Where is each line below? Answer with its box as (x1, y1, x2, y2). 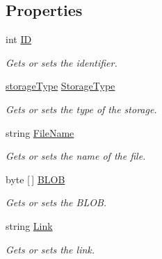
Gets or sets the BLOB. (6, 195, 107, 210)
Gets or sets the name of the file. (6, 149, 146, 163)
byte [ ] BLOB (6, 172, 65, 186)
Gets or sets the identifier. (6, 55, 118, 69)
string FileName (6, 125, 74, 140)
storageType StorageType (6, 78, 115, 93)
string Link (6, 218, 53, 233)
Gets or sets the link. (6, 242, 95, 256)
